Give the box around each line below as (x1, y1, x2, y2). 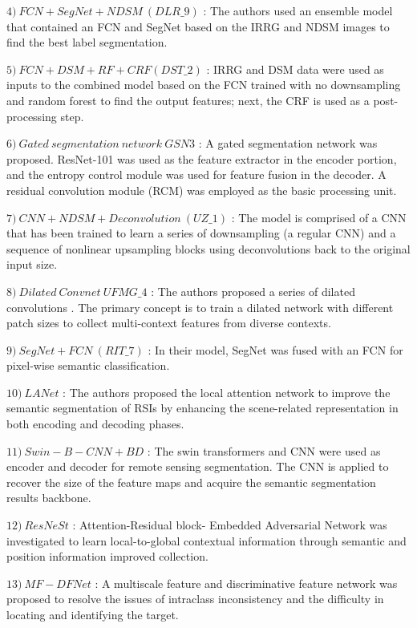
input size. (6, 256, 58, 273)
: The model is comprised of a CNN (231, 209, 407, 225)
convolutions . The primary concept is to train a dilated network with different (6, 298, 394, 315)
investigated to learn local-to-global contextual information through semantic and (6, 532, 407, 549)
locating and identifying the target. (6, 606, 179, 622)
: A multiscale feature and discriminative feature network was (95, 574, 398, 591)
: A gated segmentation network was (198, 135, 378, 152)
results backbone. (6, 489, 91, 506)
